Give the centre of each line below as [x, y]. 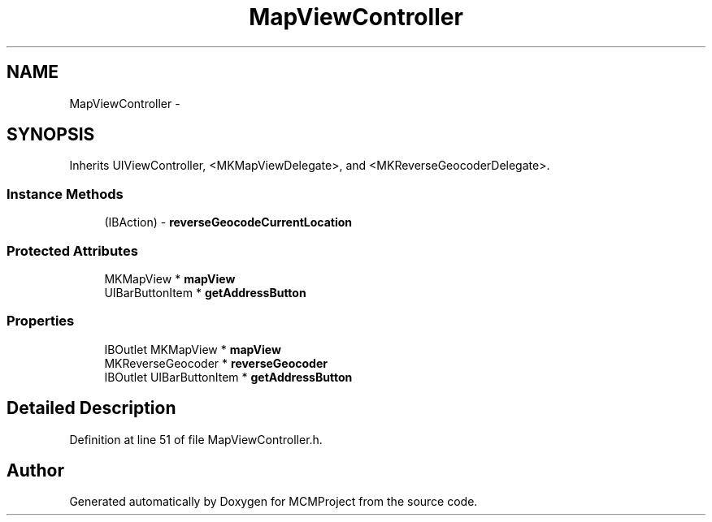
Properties [41, 321]
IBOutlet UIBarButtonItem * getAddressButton [228, 377]
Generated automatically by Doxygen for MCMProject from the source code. [274, 502]
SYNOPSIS [51, 135]
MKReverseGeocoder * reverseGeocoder [216, 363]
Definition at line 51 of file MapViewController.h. [196, 439]
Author [35, 470]
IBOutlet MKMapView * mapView [193, 349]
